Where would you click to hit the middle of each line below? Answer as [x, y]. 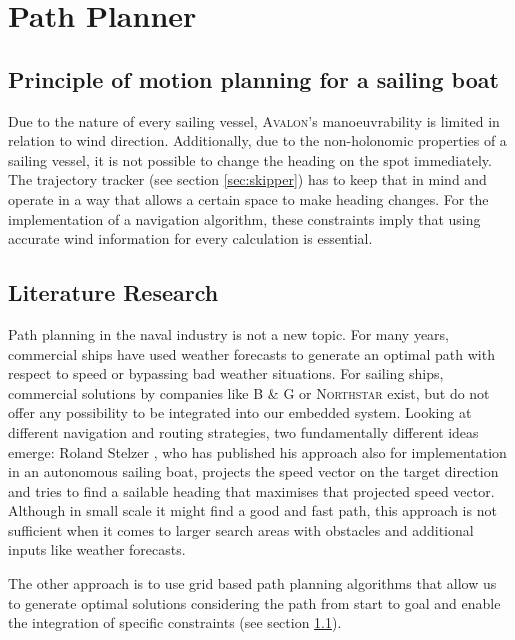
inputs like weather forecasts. [97, 549]
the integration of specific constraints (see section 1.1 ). [175, 622]
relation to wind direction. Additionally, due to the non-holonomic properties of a [257, 140]
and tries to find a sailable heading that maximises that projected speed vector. [251, 490]
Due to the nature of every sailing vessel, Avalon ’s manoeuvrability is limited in [254, 120]
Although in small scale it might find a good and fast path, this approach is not [252, 510]
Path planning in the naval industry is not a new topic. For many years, [228, 333]
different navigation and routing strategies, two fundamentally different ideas [243, 431]
